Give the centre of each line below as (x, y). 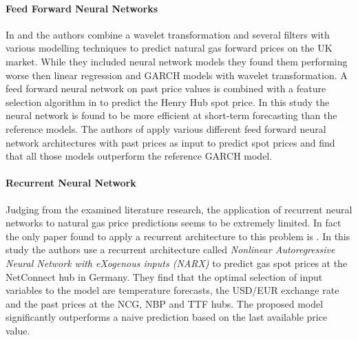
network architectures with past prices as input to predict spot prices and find (170, 142)
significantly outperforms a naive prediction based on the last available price (167, 317)
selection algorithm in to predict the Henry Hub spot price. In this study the (168, 102)
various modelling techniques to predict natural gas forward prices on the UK (169, 48)
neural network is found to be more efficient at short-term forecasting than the (171, 115)
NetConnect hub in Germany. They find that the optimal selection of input (164, 276)
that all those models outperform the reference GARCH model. (139, 156)
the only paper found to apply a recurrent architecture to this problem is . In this (178, 236)
